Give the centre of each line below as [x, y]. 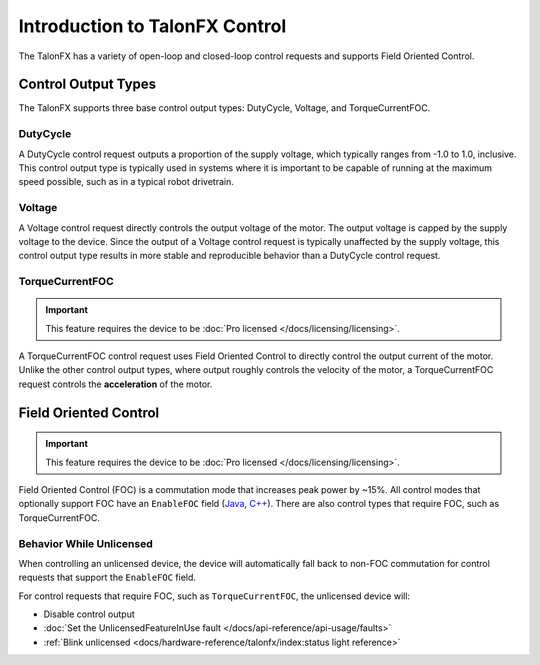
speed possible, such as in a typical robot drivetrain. [126, 182]
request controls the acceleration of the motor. [115, 384]
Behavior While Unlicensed [86, 543]
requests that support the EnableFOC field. [107, 577]
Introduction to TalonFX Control [152, 26]
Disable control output [89, 614]
